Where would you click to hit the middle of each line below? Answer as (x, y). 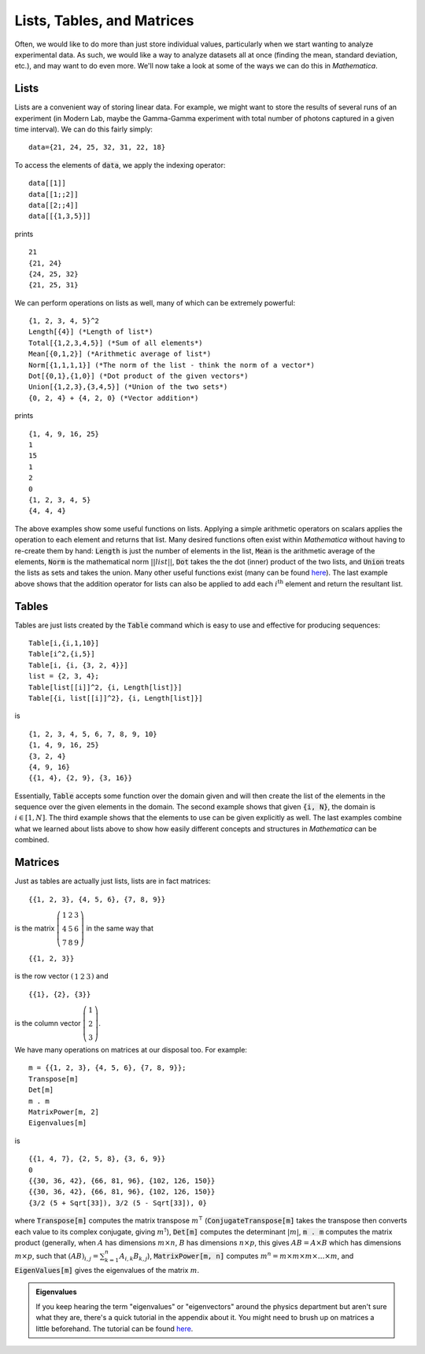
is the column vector (48, 1023)
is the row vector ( (44, 976)
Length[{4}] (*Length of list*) (91, 332)
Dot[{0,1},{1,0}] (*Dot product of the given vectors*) (139, 376)
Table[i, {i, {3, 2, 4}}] (79, 665)
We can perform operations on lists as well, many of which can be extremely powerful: (155, 302)
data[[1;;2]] (54, 194)
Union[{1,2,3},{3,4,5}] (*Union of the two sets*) (128, 387)
